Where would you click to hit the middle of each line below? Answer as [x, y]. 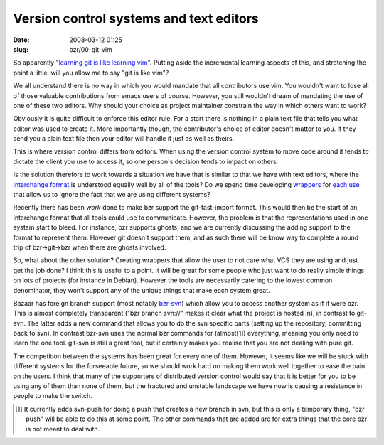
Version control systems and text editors [136, 18]
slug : [21, 49]
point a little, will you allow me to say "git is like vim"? [91, 73]
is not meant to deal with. [63, 429]
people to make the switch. [53, 396]
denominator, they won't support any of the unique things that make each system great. [142, 290]
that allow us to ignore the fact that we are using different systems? [112, 195]
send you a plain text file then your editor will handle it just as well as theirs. [124, 139]
